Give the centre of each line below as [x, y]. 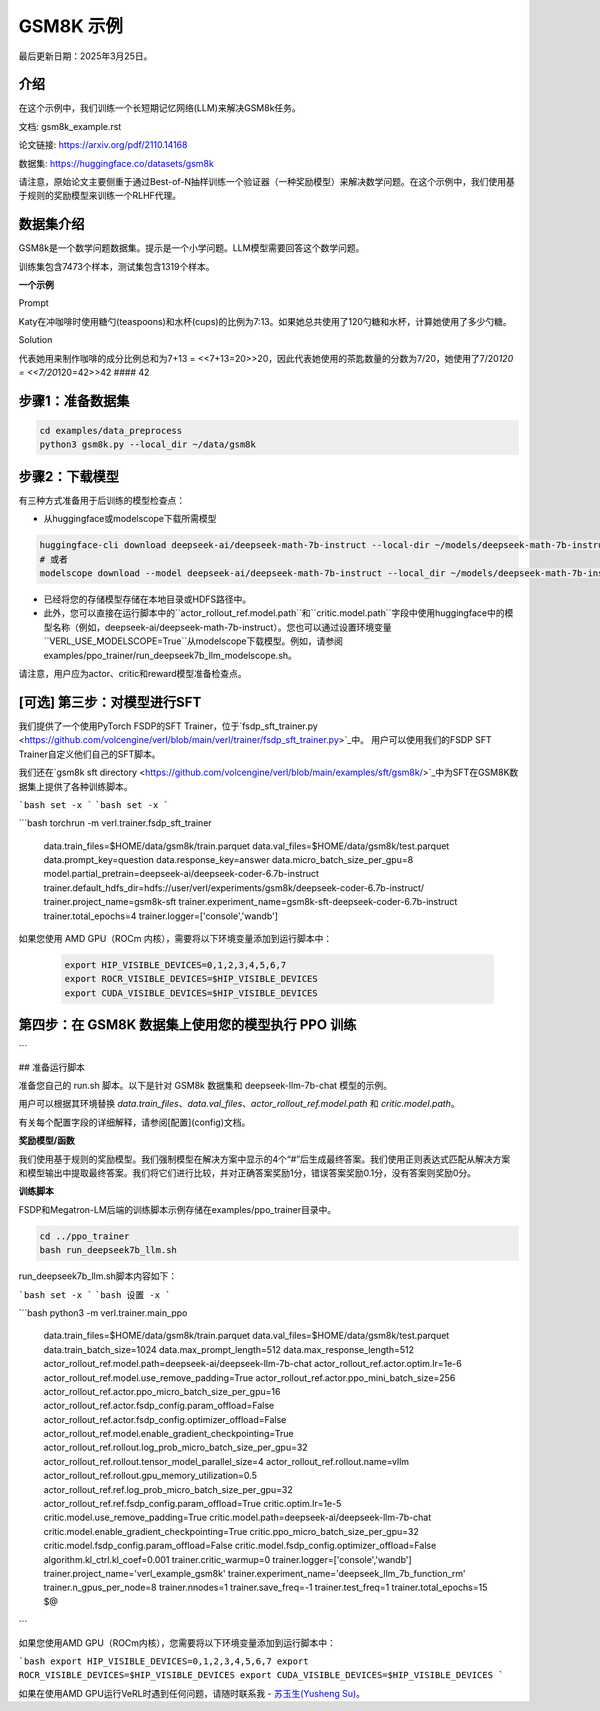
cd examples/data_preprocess [111, 431]
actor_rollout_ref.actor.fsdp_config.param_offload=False [159, 1406]
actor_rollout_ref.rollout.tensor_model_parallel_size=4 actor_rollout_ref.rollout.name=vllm [226, 1461]
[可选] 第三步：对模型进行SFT [110, 701]
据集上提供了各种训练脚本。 [75, 786]
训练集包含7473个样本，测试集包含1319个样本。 [116, 266]
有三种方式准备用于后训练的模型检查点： [101, 500]
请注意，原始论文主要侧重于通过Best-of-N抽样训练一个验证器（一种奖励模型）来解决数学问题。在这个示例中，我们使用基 [266, 182]
